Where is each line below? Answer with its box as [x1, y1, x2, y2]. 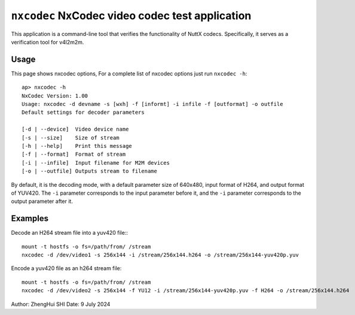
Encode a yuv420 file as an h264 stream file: [11, 265, 122, 272]
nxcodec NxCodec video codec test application [11, 9, 252, 22]
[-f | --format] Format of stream [22, 151, 126, 158]
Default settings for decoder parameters [22, 109, 145, 116]
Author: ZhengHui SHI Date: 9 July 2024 [11, 300, 111, 308]
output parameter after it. [11, 198, 73, 205]
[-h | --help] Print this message [22, 143, 133, 149]
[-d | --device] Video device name [22, 126, 129, 133]
